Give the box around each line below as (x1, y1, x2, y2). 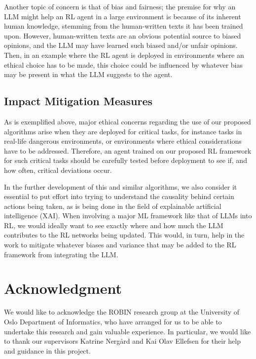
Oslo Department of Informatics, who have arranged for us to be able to (4, 316, 222, 326)
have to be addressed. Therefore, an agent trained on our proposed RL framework (4, 145, 252, 156)
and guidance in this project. (4, 345, 91, 356)
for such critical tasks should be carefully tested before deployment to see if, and (4, 155, 247, 165)
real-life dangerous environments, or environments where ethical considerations (4, 136, 242, 146)
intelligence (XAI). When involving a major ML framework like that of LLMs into (4, 210, 252, 221)
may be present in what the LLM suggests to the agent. (4, 69, 173, 80)
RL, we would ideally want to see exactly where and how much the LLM (4, 220, 223, 230)
